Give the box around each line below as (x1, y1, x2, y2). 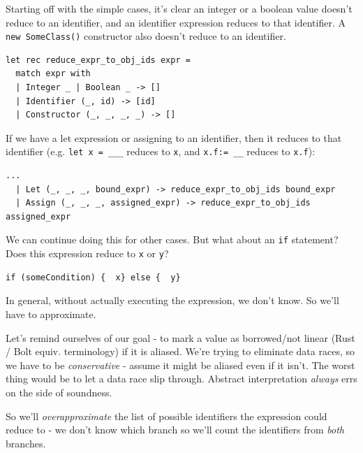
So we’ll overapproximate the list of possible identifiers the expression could (6, 408, 327, 423)
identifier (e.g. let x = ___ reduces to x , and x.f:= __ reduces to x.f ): (6, 144, 316, 159)
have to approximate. (6, 306, 96, 321)
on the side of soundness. (6, 384, 112, 399)
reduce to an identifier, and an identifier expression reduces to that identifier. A (6, 15, 346, 29)
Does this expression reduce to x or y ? (6, 246, 169, 261)
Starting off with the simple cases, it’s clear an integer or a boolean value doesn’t (6, 1, 353, 15)
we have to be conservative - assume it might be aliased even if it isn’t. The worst (6, 357, 355, 372)
